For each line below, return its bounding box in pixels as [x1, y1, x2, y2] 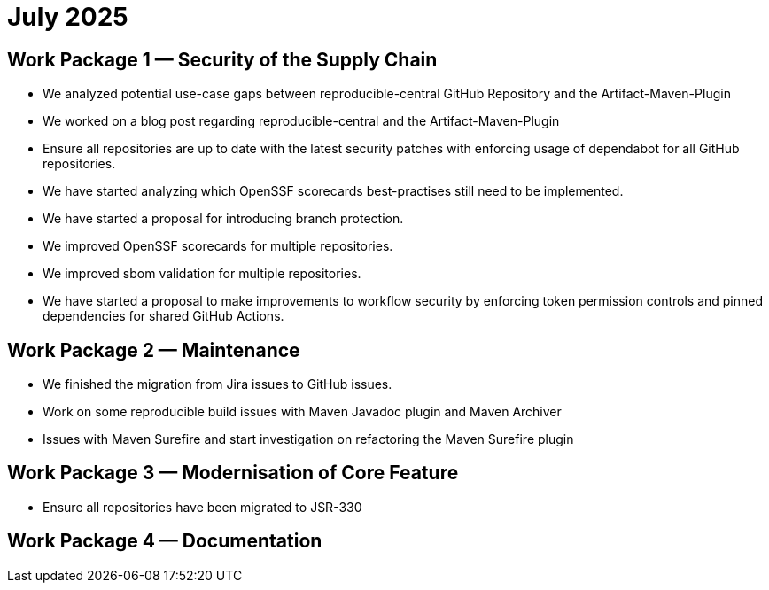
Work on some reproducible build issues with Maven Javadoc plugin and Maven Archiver [43, 404, 562, 420]
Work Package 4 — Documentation [7, 530, 322, 553]
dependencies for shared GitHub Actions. [43, 308, 284, 324]
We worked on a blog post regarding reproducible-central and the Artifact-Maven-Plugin [43, 113, 560, 129]
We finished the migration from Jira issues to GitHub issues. [43, 377, 392, 392]
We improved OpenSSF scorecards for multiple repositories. [43, 238, 393, 254]
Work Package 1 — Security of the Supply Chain [7, 48, 438, 71]
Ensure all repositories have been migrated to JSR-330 [43, 499, 362, 515]
